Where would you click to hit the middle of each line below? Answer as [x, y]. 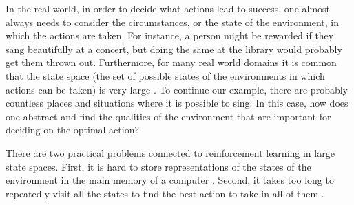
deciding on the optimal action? [73, 130]
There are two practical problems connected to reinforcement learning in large [170, 152]
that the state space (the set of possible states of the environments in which [165, 75]
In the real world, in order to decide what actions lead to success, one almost [168, 8]
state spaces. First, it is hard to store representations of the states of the [158, 166]
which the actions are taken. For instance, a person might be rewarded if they [170, 35]
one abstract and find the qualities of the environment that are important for [168, 116]
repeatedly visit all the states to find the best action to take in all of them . [165, 193]
